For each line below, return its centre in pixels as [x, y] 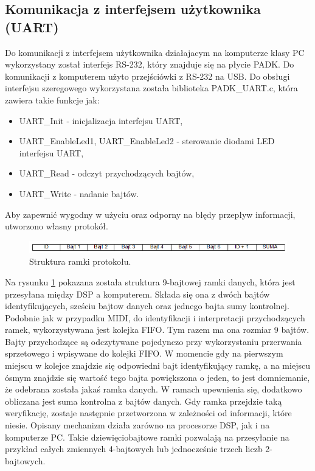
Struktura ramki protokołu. [80, 261]
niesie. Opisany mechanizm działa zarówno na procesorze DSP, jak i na [137, 425]
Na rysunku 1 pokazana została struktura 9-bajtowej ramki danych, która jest [150, 281]
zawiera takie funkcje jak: [52, 99]
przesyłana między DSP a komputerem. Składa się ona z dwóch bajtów [137, 294]
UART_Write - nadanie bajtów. [79, 193]
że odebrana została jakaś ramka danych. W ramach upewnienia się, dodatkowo [154, 389]
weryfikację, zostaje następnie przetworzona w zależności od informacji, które [148, 413]
